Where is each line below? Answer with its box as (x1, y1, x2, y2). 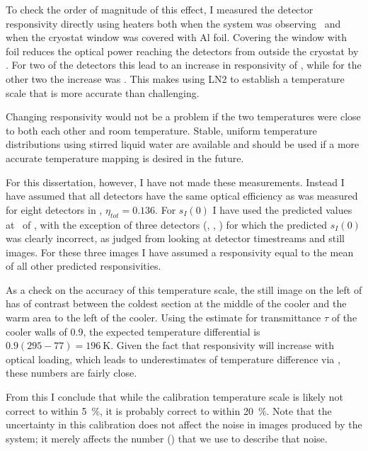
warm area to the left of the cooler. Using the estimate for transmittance (6, 310, 321, 325)
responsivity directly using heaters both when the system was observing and (6, 16, 341, 30)
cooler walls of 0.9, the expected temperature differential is (6, 324, 260, 338)
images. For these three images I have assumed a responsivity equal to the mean (6, 244, 354, 259)
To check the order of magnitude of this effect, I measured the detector (6, 2, 314, 16)
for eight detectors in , (6, 202, 103, 217)
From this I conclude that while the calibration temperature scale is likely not (6, 389, 343, 404)
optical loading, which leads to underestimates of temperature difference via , (6, 351, 340, 366)
